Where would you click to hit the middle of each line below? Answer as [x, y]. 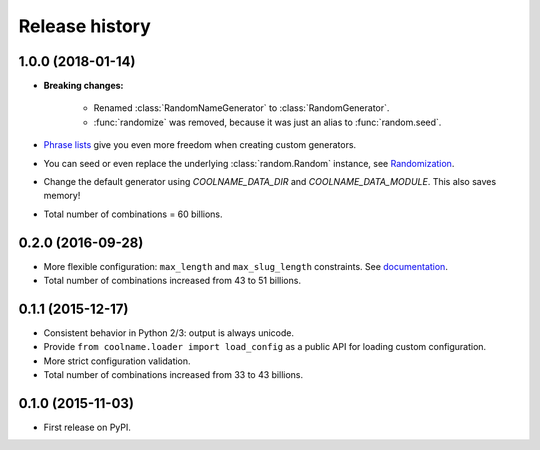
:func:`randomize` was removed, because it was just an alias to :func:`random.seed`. [267, 122]
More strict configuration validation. [117, 361]
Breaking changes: [83, 86]
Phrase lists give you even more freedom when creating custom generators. [200, 145]
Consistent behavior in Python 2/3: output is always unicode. [169, 333]
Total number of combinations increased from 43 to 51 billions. [172, 281]
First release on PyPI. [87, 427]
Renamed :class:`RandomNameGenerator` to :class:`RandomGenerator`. [241, 108]
